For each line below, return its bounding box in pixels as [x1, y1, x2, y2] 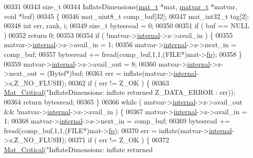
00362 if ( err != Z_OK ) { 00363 [68, 77, 169, 88]
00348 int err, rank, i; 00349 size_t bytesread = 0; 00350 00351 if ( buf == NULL [4, 20, 250, 31]
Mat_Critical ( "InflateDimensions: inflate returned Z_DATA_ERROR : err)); [4, 87, 235, 97]
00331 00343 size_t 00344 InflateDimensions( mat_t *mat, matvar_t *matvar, [4, 1, 237, 11]
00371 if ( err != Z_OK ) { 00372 [68, 135, 169, 145]
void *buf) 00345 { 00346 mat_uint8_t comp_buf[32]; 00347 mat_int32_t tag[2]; [4, 11, 249, 21]
